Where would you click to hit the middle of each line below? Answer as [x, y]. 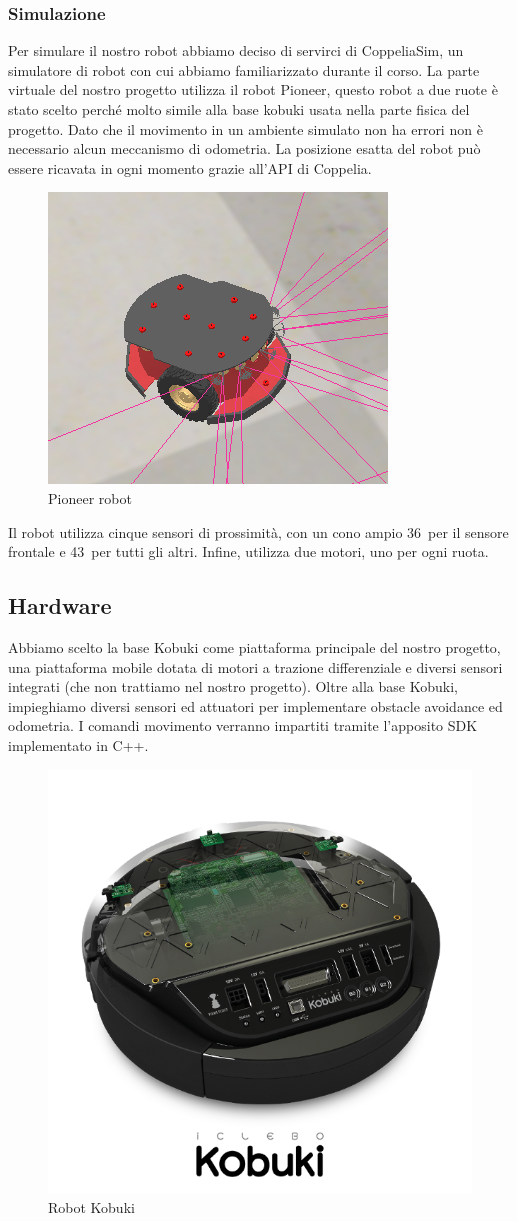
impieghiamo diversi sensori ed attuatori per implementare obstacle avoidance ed [255, 705]
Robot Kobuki [91, 1207]
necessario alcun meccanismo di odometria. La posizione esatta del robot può [244, 148]
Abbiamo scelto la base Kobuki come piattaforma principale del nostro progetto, [254, 646]
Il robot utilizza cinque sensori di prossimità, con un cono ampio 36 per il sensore [258, 531]
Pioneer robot [90, 497]
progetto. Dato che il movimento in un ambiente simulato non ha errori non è [245, 128]
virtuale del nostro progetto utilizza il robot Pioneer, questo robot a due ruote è [253, 89]
